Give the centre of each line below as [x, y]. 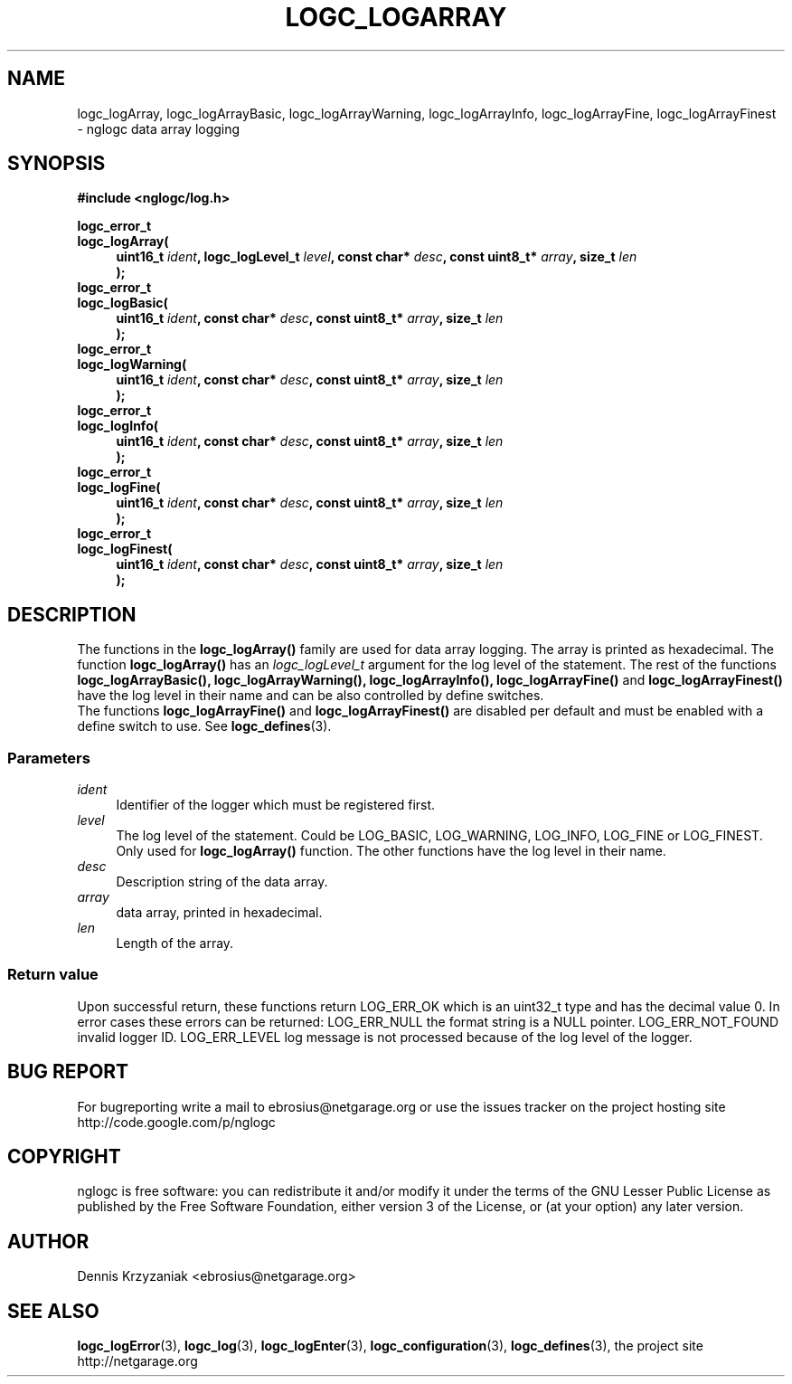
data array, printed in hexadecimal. [219, 913]
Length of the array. [175, 943]
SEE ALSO [53, 1311]
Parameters [49, 758]
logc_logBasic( [123, 303]
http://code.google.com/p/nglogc [176, 1122]
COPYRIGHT [64, 1157]
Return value [53, 975]
